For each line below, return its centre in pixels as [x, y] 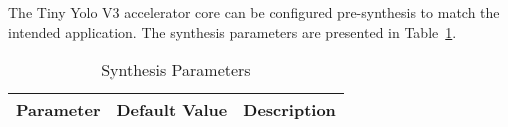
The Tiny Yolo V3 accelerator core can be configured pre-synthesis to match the [254, 12]
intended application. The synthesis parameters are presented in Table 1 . [232, 31]
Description [289, 110]
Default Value [172, 110]
